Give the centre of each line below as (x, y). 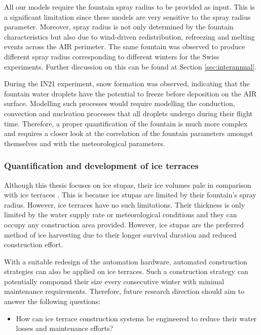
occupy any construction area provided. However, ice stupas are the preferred (124, 224)
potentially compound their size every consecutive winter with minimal (114, 281)
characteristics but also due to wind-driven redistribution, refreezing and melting (129, 36)
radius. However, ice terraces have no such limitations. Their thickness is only (125, 204)
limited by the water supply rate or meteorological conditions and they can (121, 214)
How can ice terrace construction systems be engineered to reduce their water (136, 318)
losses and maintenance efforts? (65, 328)
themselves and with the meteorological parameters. (85, 143)
